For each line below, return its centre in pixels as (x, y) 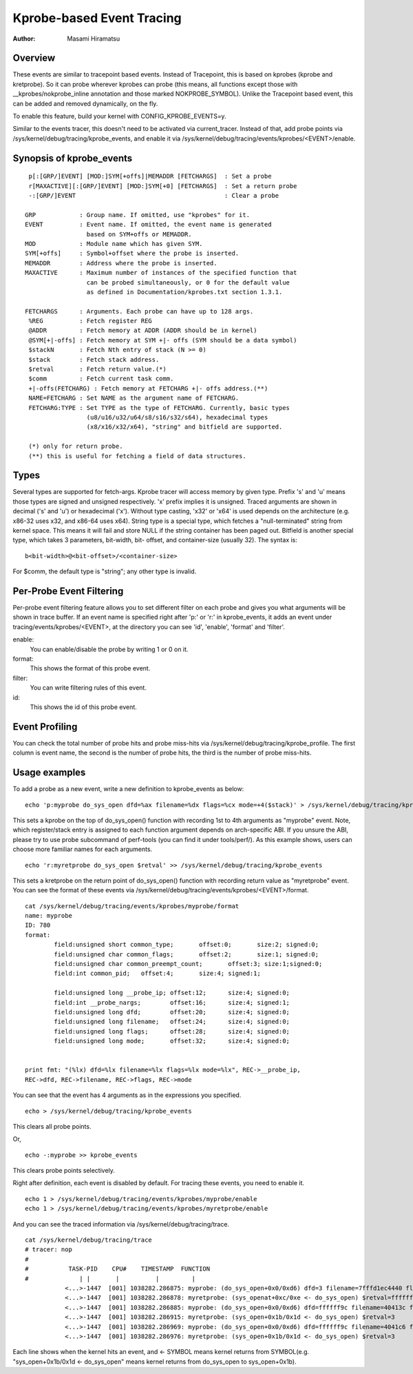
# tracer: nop (49, 1250)
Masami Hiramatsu (94, 39)
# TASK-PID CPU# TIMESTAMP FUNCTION (117, 1269)
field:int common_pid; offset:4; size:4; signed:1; (157, 974)
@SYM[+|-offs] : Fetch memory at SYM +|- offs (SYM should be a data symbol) (163, 340)
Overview (34, 58)
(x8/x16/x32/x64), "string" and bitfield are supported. (184, 427)
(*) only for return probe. (76, 447)
